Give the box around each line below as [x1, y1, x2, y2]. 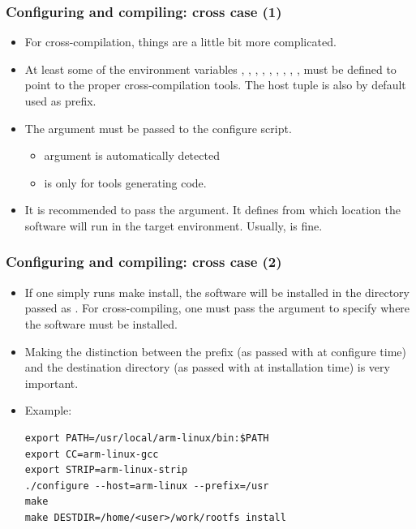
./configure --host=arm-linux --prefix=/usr [24, 480, 269, 492]
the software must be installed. [24, 315, 178, 332]
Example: [24, 402, 72, 419]
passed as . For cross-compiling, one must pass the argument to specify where [24, 299, 410, 316]
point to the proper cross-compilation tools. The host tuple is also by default [24, 76, 406, 93]
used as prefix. [24, 92, 96, 109]
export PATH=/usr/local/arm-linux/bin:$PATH [24, 432, 269, 444]
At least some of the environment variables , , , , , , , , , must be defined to [24, 60, 397, 77]
